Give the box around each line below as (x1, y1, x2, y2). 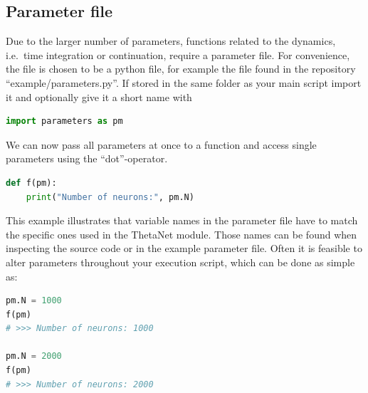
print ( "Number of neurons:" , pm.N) (26, 192, 194, 202)
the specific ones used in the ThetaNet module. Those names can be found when (6, 226, 357, 241)
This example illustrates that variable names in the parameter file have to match (6, 213, 358, 228)
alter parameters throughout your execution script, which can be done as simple (6, 254, 355, 269)
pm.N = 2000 (6, 351, 62, 362)
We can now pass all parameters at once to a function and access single (6, 137, 317, 152)
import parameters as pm (6, 116, 123, 127)
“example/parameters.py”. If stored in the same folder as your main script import (6, 75, 362, 90)
